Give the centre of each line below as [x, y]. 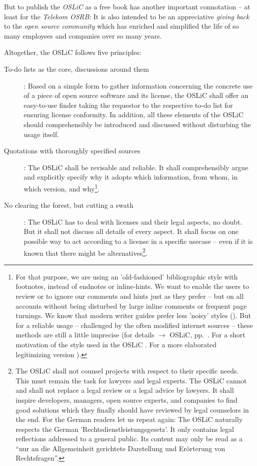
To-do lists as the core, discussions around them [77, 69]
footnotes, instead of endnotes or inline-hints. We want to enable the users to [132, 286]
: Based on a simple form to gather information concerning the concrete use [138, 85]
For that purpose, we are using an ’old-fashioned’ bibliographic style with [127, 276]
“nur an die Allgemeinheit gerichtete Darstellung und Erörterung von [120, 448]
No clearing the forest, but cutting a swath [69, 205]
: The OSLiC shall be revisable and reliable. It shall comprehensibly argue [136, 167]
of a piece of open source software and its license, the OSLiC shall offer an [136, 95]
